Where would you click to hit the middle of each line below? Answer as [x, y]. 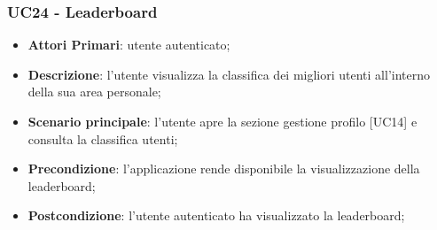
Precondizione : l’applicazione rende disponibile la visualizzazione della [224, 169]
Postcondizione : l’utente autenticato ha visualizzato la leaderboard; [216, 215]
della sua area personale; [94, 92]
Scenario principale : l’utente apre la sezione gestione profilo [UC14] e [222, 121]
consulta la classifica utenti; [103, 138]
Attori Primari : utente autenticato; [129, 45]
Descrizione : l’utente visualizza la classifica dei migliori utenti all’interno [229, 74]
